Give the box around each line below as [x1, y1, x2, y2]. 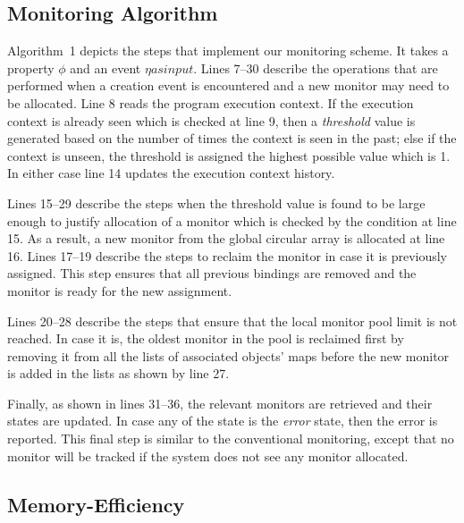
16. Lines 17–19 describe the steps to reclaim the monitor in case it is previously [7, 246, 448, 265]
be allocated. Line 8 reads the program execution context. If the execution [7, 93, 414, 112]
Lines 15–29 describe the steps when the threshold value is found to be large [7, 193, 426, 212]
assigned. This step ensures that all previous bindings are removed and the [7, 264, 417, 283]
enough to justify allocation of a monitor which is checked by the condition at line [7, 211, 457, 230]
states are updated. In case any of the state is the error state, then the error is [7, 411, 438, 430]
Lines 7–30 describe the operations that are [200, 58, 438, 77]
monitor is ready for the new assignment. [7, 281, 232, 299]
